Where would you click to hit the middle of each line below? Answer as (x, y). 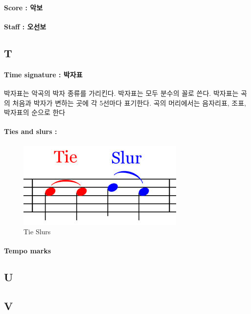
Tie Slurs (37, 232)
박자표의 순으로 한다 (35, 112)
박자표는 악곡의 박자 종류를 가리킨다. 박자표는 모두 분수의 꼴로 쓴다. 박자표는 (121, 93)
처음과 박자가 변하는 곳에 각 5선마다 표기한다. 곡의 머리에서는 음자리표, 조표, (129, 102)
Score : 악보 (23, 7)
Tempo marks (28, 251)
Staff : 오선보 (25, 26)
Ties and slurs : (31, 131)
